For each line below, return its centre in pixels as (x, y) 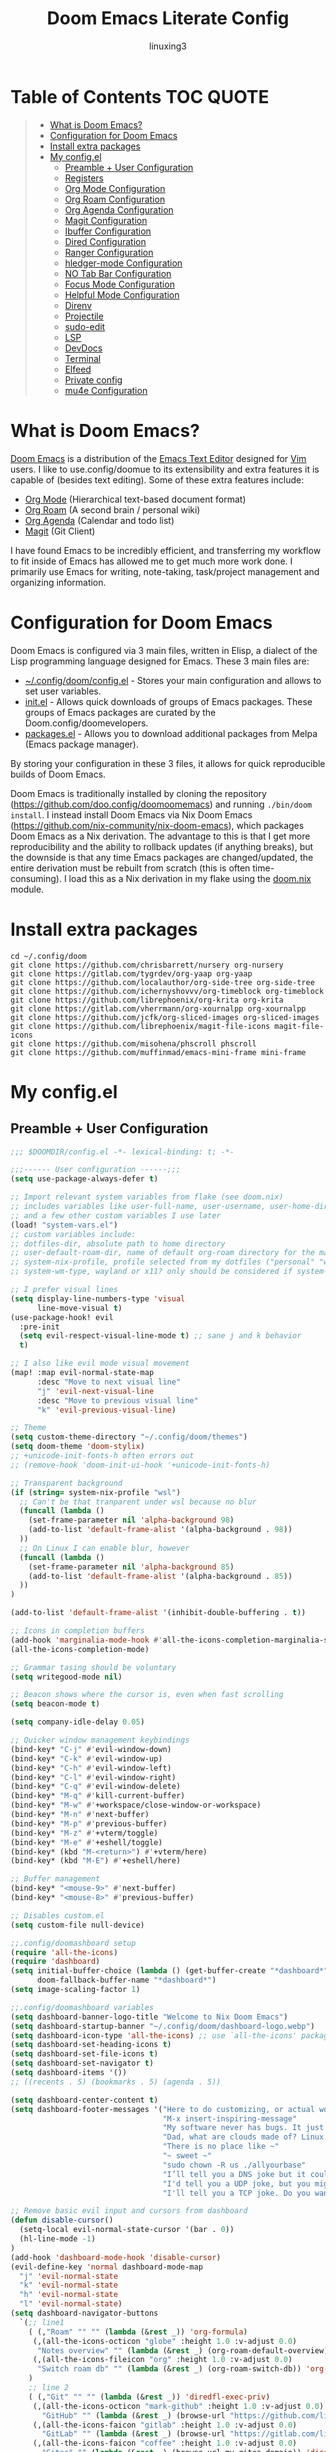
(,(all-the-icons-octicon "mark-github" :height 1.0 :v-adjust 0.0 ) (178, 2406)
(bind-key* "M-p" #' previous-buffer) (89, 1823)
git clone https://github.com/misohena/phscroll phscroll (133, 1043)
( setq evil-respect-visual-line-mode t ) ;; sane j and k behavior (160, 1336)
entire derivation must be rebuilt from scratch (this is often (130, 868)
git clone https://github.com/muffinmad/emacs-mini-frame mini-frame (158, 1052)
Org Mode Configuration (115, 188)
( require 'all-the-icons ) (64, 1952)
